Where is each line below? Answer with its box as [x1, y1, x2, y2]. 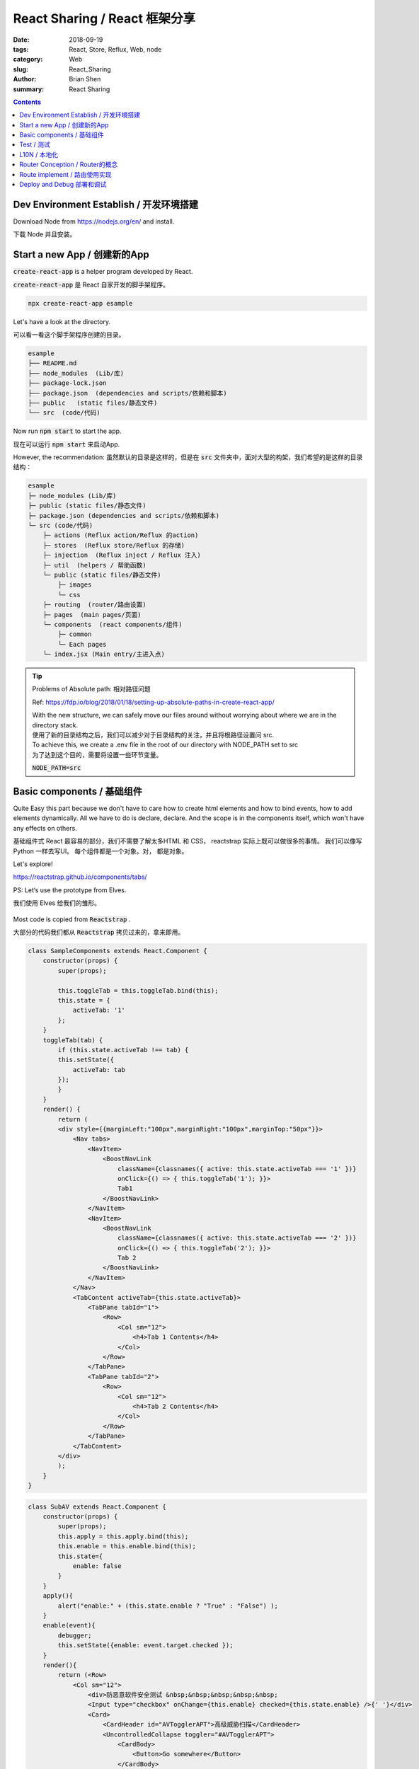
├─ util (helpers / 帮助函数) [42, 561, 147, 569]
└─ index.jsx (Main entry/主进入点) [42, 650, 166, 658]
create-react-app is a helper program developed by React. [13, 267, 193, 276]
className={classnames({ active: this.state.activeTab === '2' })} [117, 1234, 357, 1242]
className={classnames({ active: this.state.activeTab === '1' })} [117, 1165, 357, 1172]
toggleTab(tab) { [42, 1036, 103, 1044]
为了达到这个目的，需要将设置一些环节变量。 [32, 750, 163, 759]
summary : [13, 85, 45, 93]
